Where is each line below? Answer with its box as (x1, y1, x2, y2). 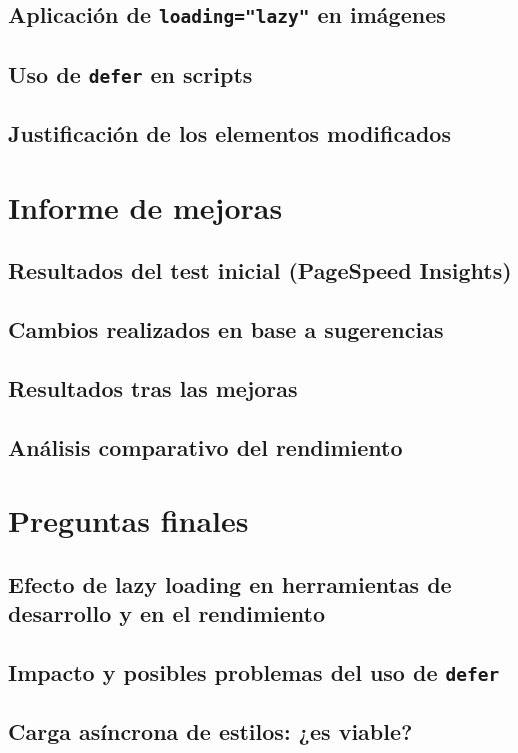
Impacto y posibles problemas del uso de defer (8, 656, 500, 687)
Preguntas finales (8, 500, 249, 541)
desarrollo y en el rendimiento (8, 598, 326, 629)
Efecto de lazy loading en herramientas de (8, 568, 452, 599)
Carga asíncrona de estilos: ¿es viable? (8, 716, 413, 747)
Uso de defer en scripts (8, 58, 253, 89)
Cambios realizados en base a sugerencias (8, 314, 444, 345)
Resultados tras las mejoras (8, 372, 298, 403)
